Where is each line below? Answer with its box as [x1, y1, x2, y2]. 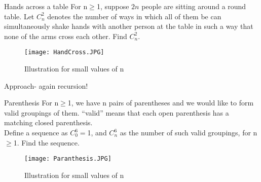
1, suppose [96, 1, 129, 11]
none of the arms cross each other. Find [4, 30, 127, 41]
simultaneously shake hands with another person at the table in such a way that [4, 21, 253, 31]
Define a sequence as [4, 127, 68, 137]
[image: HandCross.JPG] [24, 49, 104, 56]
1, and [87, 127, 107, 137]
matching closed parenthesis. [4, 117, 93, 128]
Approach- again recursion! [4, 80, 88, 91]
